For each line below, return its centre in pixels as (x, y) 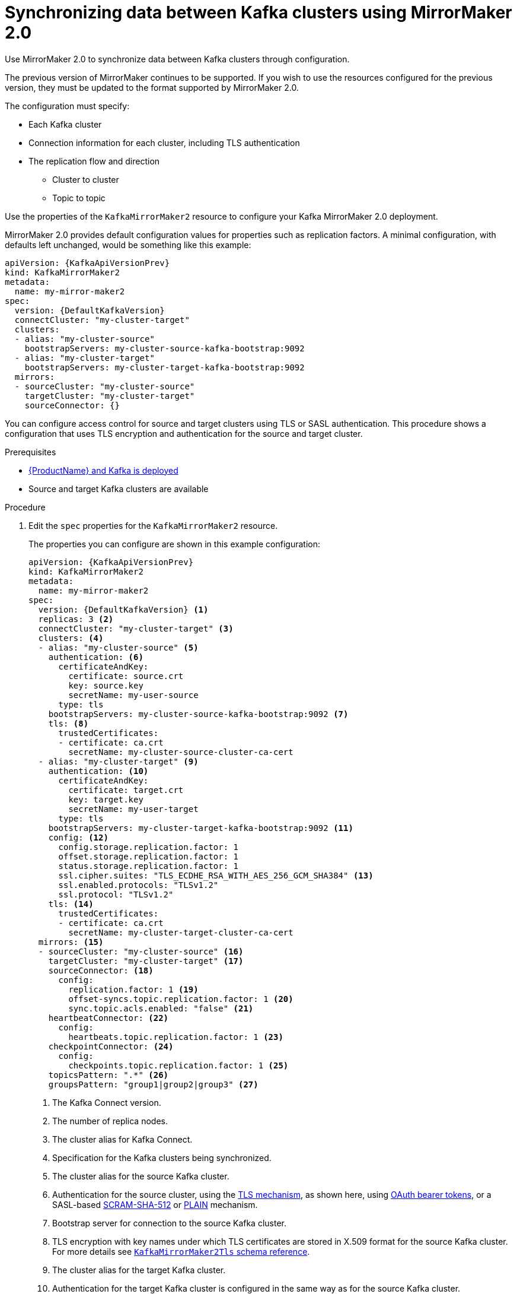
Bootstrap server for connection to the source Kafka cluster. (170, 1223)
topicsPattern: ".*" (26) (108, 1075)
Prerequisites (31, 452)
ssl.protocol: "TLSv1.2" (116, 894)
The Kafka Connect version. (107, 1102)
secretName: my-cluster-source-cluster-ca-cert (181, 752)
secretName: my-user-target (133, 809)
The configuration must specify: (67, 106)
